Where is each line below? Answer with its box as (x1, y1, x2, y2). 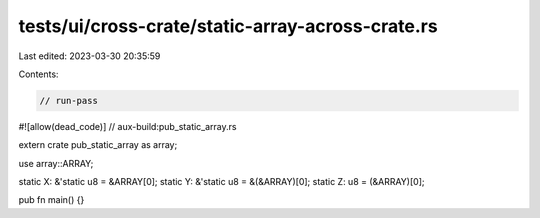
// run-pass (39, 95, 99, 106)
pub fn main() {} (18, 194, 85, 206)
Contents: (18, 68, 59, 80)
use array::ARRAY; (18, 157, 94, 169)
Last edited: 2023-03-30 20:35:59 (18, 50, 161, 62)
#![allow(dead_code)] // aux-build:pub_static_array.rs (18, 120, 237, 132)
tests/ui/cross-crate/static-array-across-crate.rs (18, 15, 439, 37)
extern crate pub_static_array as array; (18, 139, 178, 151)
